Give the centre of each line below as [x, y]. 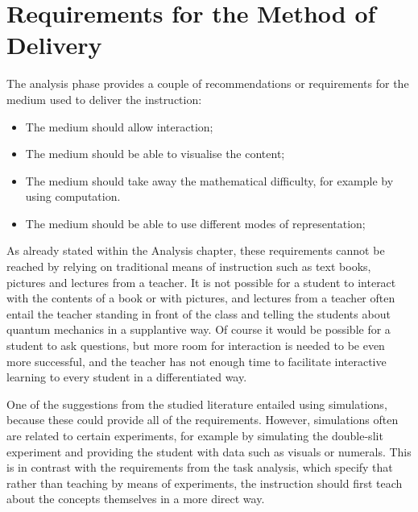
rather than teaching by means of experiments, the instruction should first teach [205, 483]
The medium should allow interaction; [119, 126]
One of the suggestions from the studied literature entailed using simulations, [197, 404]
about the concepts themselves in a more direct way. [136, 499]
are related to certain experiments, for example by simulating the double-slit [195, 435]
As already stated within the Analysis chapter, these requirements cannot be [196, 250]
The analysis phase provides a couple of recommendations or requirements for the [208, 83]
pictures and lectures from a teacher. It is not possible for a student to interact [201, 282]
